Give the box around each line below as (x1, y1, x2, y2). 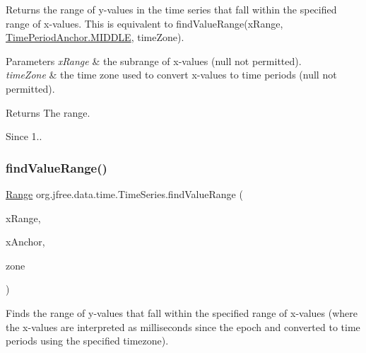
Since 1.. (6, 129, 42, 144)
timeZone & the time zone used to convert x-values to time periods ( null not (6, 67, 337, 82)
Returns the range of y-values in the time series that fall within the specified (6, 2, 337, 16)
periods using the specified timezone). (6, 333, 169, 348)
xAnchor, (6, 234, 45, 249)
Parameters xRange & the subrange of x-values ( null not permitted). (6, 53, 302, 68)
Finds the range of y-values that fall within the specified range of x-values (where (6, 305, 358, 320)
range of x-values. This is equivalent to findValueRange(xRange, (6, 16, 283, 30)
